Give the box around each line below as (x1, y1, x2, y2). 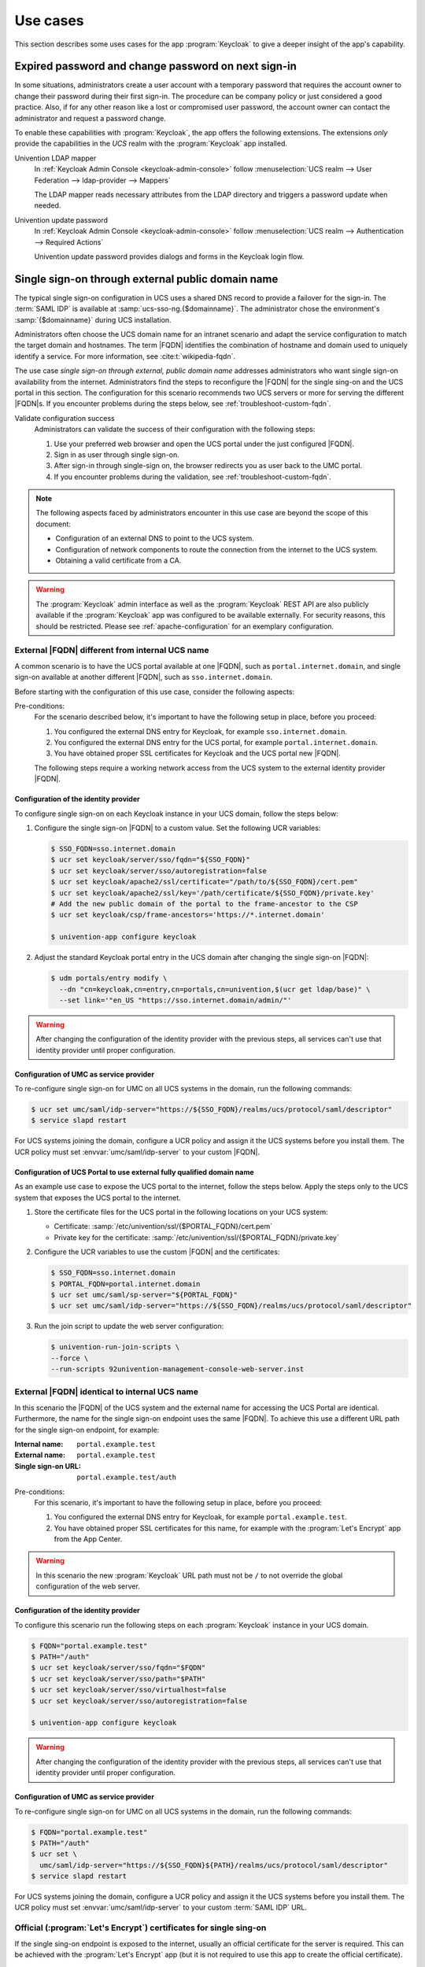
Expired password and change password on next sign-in (14, 60, 297, 73)
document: (35, 519, 71, 529)
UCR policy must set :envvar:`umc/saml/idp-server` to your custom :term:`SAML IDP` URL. (14, 1902, 307, 1912)
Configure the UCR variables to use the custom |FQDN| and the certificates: (34, 1247, 280, 1257)
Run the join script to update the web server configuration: (34, 1322, 224, 1331)
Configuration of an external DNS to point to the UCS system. (55, 533, 255, 543)
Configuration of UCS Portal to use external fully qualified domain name (14, 1167, 255, 1176)
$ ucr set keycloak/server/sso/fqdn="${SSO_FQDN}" (50, 855, 251, 865)
